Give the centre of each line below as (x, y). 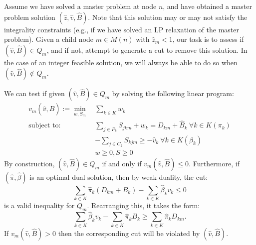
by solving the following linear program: (173, 93)
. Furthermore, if (214, 163)
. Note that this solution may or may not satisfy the (168, 17)
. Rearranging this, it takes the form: (143, 205)
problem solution (30, 17)
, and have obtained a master (207, 6)
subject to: (45, 126)
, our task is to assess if (208, 39)
